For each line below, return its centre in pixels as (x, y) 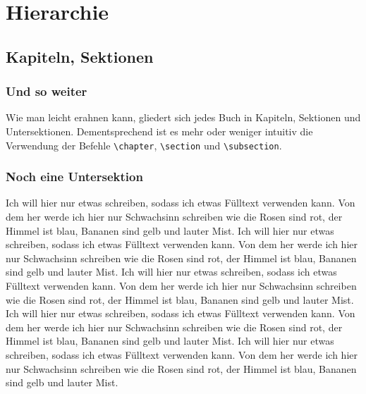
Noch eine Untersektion (74, 177)
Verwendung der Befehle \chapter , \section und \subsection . (144, 145)
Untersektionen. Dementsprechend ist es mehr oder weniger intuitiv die (159, 131)
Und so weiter (47, 91)
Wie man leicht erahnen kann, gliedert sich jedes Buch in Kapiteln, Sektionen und (183, 117)
